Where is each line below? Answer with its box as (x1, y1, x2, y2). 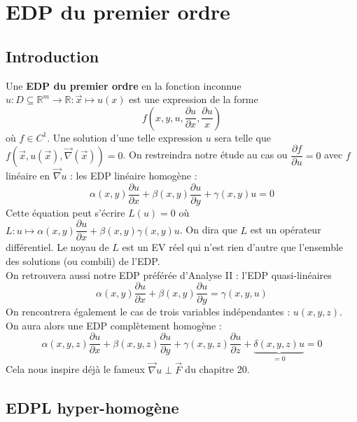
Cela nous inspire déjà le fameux (6, 362, 145, 376)
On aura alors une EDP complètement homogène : (6, 318, 222, 332)
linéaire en (6, 168, 50, 183)
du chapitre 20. (185, 362, 250, 376)
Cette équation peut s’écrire (6, 205, 125, 219)
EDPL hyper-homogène (6, 396, 179, 418)
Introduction (6, 45, 99, 67)
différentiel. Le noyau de (6, 240, 109, 254)
